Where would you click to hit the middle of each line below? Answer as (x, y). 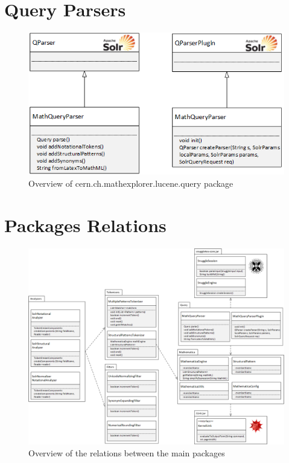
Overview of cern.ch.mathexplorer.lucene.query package (131, 183)
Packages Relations (85, 225)
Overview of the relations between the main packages (127, 452)
